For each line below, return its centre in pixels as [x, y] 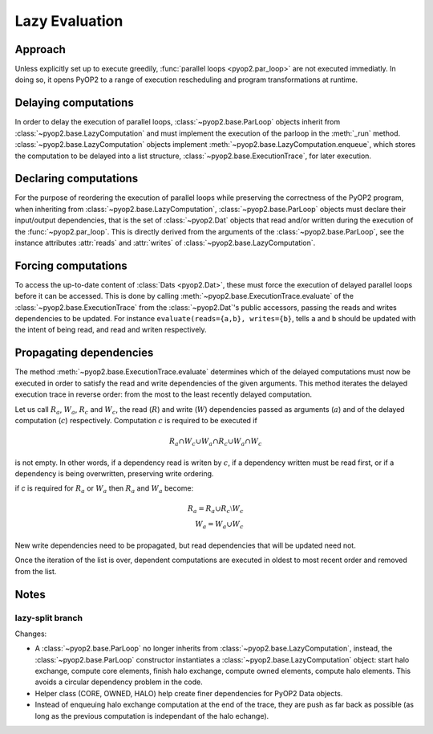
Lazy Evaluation [69, 21]
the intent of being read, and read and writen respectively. [111, 330]
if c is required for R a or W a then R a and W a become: [104, 489]
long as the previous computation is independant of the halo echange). [152, 716]
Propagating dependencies [84, 353]
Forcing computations [71, 265]
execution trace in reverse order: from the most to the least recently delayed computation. [164, 394]
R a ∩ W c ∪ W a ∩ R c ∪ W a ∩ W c [215, 442]
